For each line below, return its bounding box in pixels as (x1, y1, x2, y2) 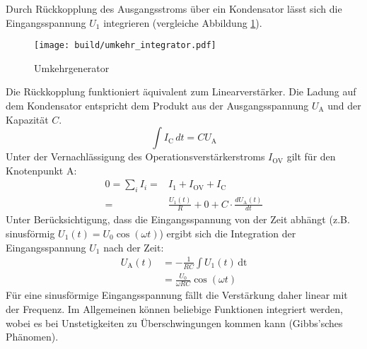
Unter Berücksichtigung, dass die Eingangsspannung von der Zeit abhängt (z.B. (6, 212, 350, 227)
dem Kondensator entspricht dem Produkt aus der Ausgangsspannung (6, 98, 309, 113)
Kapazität (6, 112, 49, 126)
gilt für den (286, 149, 336, 164)
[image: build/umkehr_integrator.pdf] (34, 40, 216, 51)
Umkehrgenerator (34, 60, 110, 75)
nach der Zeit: (103, 239, 164, 254)
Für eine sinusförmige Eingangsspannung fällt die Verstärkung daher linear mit (6, 288, 348, 302)
